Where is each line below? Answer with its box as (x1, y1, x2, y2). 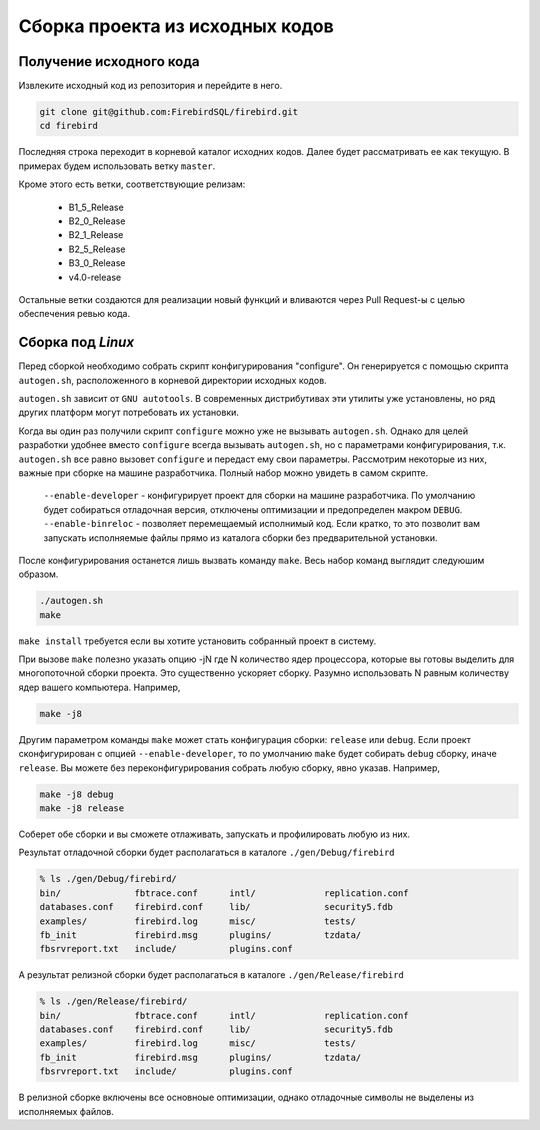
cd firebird (39, 120, 99, 132)
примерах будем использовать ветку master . (18, 160, 216, 172)
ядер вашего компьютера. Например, (18, 681, 181, 693)
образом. (18, 568, 59, 580)
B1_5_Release (68, 201, 124, 213)
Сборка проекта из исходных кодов (18, 15, 334, 37)
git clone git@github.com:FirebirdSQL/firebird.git (39, 106, 299, 118)
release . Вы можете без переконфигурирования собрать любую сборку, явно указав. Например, (18, 761, 440, 774)
